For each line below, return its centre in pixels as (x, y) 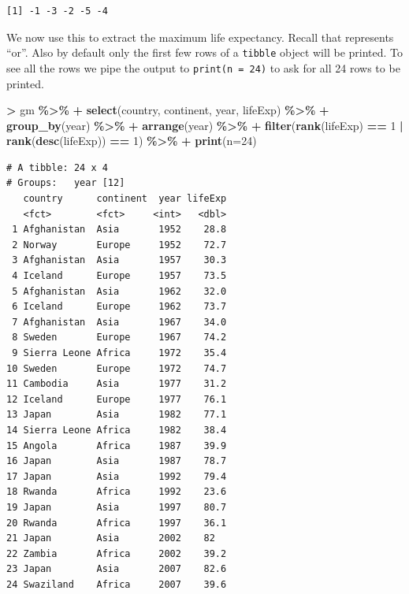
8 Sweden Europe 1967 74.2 (119, 338)
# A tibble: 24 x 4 (57, 167)
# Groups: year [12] (66, 183)
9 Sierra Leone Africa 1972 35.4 (119, 353)
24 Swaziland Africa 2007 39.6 (117, 584)
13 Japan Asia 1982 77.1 (117, 415)
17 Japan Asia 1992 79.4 (117, 476)
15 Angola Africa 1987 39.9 (117, 445)
